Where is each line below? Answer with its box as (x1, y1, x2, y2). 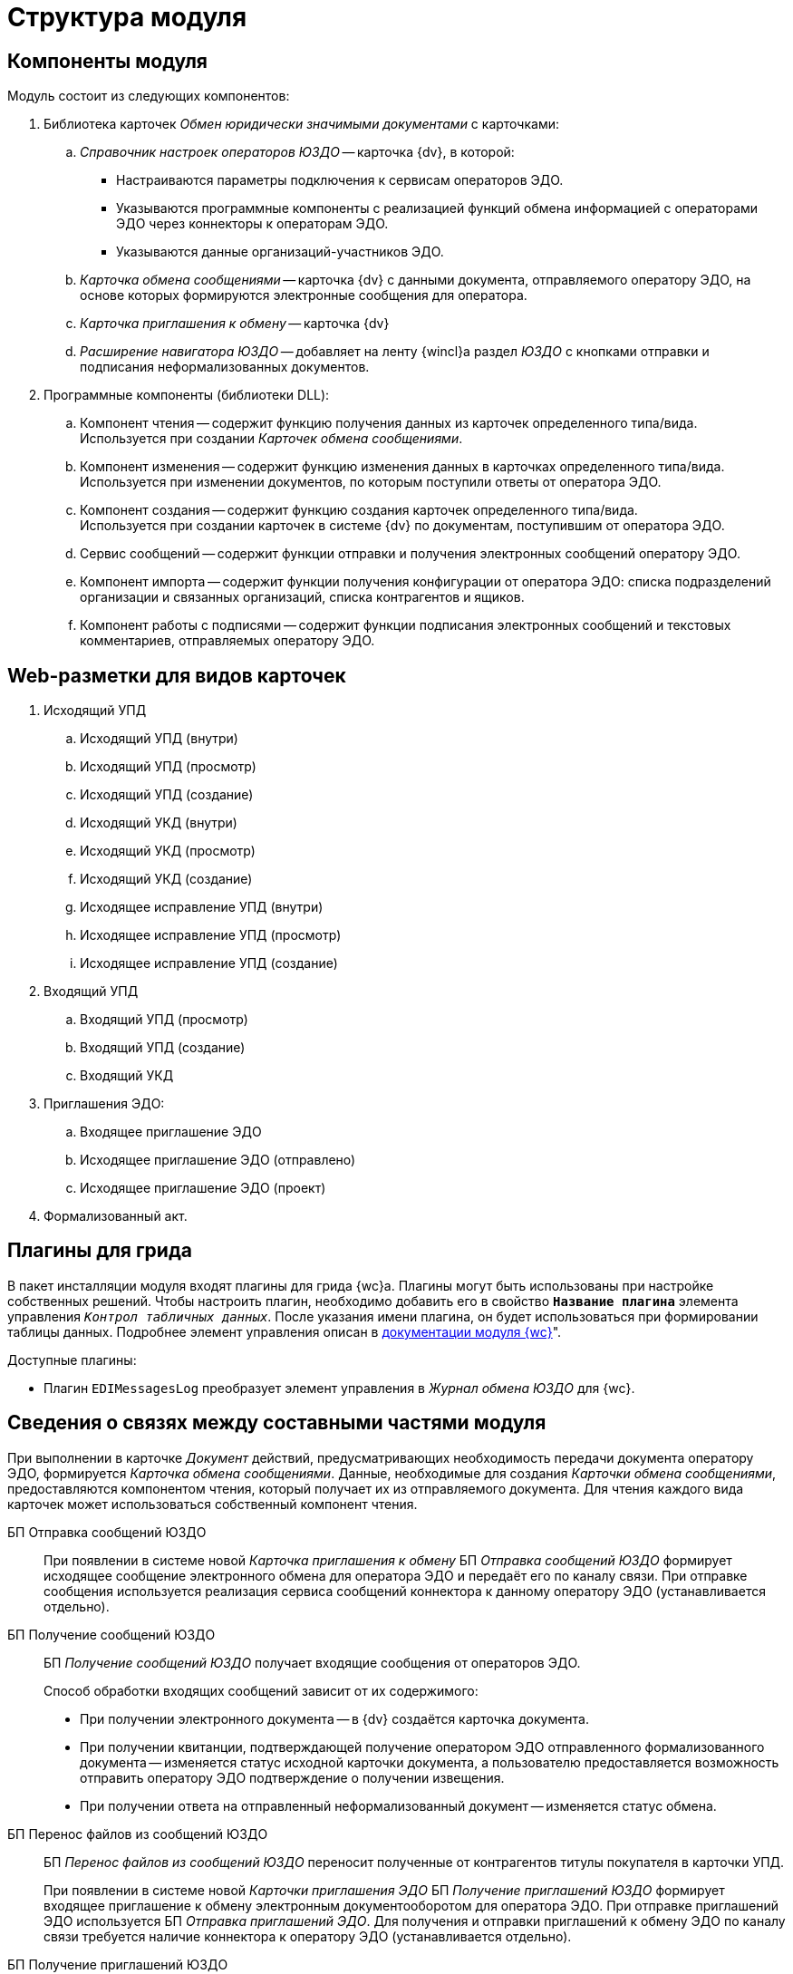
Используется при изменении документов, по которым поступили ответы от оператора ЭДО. (80, 474, 662, 490)
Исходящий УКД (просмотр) (80, 843, 256, 859)
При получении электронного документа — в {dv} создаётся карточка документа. (80, 1710, 589, 1727)
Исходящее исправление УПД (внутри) (80, 899, 324, 915)
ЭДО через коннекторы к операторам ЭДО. (116, 216, 389, 232)
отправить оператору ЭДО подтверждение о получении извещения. (80, 1769, 505, 1785)
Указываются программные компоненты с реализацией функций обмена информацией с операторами (116, 200, 759, 217)
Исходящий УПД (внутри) (80, 731, 238, 747)
